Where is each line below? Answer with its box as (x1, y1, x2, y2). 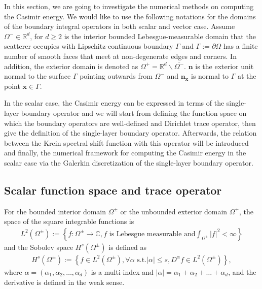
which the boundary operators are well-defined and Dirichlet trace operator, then (4, 117, 256, 128)
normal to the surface (4, 71, 71, 81)
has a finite (223, 41, 258, 51)
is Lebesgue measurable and (109, 230, 196, 238)
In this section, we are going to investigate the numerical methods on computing (4, 1, 254, 11)
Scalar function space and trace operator (4, 182, 222, 198)
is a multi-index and (91, 266, 154, 277)
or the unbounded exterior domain (120, 206, 228, 216)
